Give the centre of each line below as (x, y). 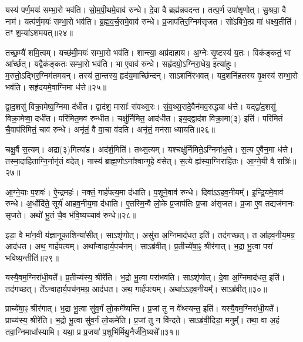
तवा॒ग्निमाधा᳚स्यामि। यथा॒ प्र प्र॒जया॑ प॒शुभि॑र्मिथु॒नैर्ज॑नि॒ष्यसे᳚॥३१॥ (92, 331)
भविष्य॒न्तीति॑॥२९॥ (32, 257)
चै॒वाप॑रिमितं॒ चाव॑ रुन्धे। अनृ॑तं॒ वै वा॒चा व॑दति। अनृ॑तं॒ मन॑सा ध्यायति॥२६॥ (110, 129)
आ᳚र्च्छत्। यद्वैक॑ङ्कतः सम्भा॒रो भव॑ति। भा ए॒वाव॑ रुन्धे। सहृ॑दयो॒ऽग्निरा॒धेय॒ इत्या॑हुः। (121, 64)
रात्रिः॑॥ (287, 160)
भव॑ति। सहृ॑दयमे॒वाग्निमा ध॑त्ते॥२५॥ (56, 87)
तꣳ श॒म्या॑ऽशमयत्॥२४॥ (39, 33)
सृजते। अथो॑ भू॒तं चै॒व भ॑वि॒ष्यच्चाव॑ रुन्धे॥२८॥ (71, 214)
